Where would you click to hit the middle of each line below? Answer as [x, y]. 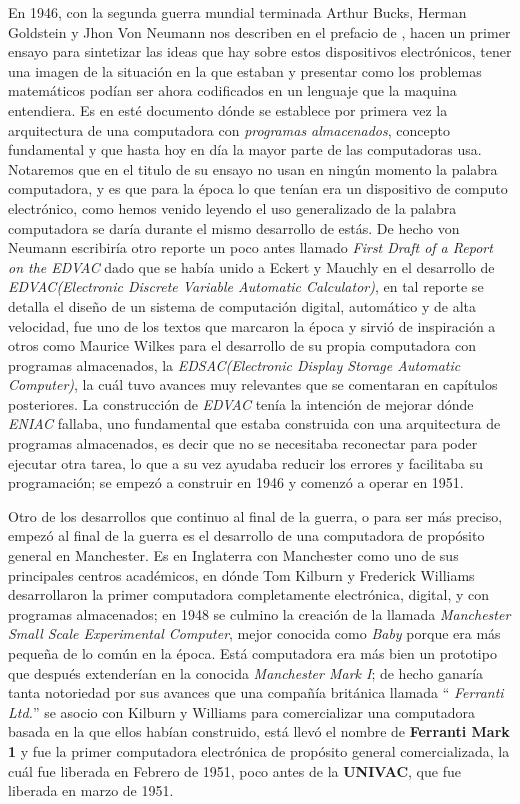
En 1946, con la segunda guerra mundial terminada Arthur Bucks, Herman [237, 12]
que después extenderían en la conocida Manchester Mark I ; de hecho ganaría [246, 672]
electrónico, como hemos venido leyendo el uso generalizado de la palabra [232, 207]
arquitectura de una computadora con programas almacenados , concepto [229, 129]
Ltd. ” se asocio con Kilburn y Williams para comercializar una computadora [242, 711]
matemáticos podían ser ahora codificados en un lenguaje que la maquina [232, 90]
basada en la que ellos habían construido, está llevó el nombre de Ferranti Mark [259, 731]
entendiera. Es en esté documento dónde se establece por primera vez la [228, 109]
